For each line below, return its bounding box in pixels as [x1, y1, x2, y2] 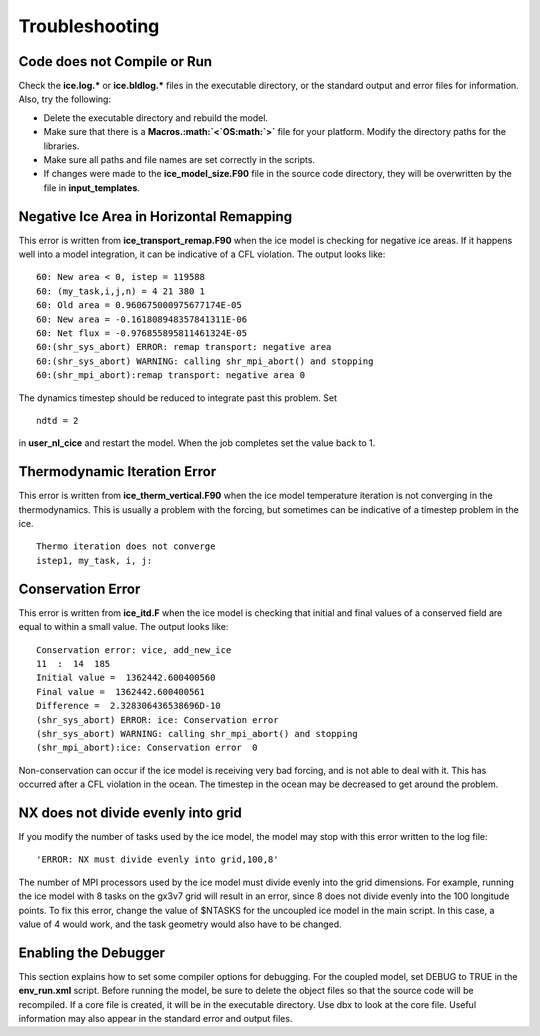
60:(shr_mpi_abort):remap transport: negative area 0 [36, 370, 305, 381]
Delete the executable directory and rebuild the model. [43, 111, 269, 124]
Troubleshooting [18, 15, 160, 37]
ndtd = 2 [36, 415, 79, 426]
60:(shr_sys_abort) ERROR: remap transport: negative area [36, 341, 332, 353]
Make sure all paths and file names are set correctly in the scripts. [43, 154, 315, 166]
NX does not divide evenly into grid [18, 804, 242, 821]
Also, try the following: [18, 93, 112, 105]
